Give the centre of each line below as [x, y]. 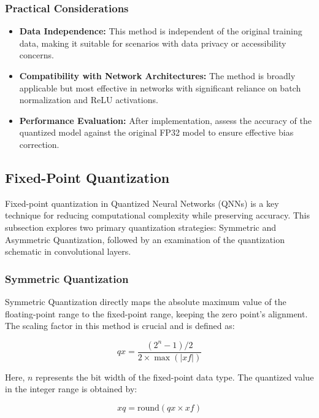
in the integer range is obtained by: [71, 389]
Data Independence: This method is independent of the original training [161, 31]
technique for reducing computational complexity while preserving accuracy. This [157, 215]
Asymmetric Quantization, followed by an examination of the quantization [145, 239]
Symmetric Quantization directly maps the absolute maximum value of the [146, 301]
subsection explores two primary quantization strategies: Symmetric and [140, 227]
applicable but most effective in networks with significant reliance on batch [160, 87]
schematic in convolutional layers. [68, 251]
